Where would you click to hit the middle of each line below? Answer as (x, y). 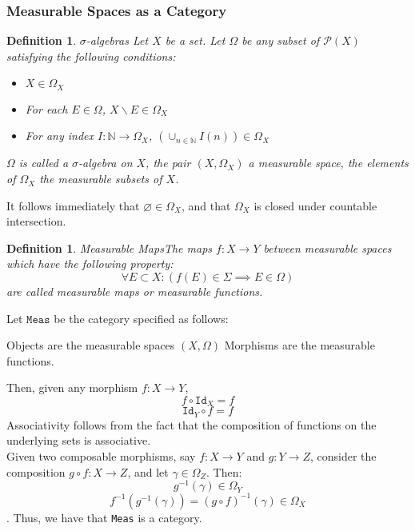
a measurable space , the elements (328, 163)
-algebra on (106, 163)
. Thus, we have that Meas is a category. (104, 517)
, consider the (343, 456)
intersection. (36, 221)
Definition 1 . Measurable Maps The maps (110, 248)
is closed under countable (315, 205)
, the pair (168, 163)
